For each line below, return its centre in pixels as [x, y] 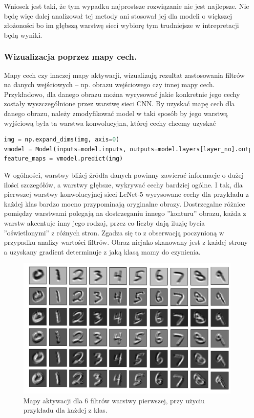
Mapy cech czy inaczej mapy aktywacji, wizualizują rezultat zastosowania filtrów [124, 75]
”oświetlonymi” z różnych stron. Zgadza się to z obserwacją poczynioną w [114, 232]
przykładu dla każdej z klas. [65, 410]
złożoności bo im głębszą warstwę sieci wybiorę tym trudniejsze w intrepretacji [122, 25]
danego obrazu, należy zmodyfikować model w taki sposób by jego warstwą [116, 113]
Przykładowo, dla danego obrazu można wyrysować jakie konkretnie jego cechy [122, 94]
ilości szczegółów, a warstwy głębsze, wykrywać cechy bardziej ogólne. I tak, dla [123, 184]
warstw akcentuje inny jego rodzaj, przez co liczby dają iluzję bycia [105, 222]
